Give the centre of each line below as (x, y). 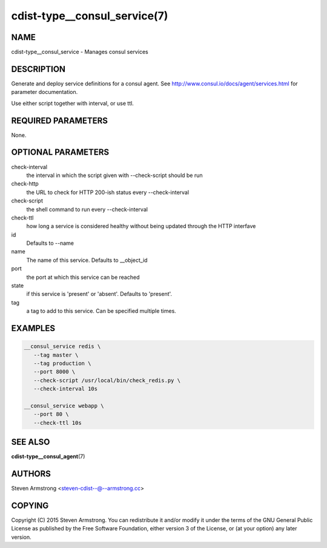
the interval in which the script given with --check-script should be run (114, 175)
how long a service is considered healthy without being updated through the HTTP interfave (141, 226)
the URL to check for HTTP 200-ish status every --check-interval (108, 192)
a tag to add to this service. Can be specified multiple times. (101, 311)
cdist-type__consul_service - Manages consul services (80, 52)
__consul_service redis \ (62, 346)
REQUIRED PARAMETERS (60, 120)
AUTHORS (31, 474)
